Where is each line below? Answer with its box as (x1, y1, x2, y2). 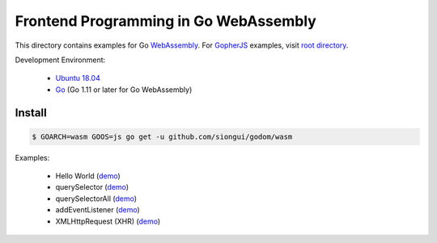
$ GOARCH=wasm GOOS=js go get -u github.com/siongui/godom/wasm (32, 132, 293, 141)
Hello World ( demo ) (55, 171, 121, 181)
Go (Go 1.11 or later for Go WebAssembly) (55, 85, 193, 94)
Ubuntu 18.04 (55, 73, 100, 83)
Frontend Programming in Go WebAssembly (15, 12, 317, 30)
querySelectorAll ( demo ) (55, 194, 138, 203)
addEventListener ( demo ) (55, 205, 141, 215)
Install (15, 106, 48, 119)
